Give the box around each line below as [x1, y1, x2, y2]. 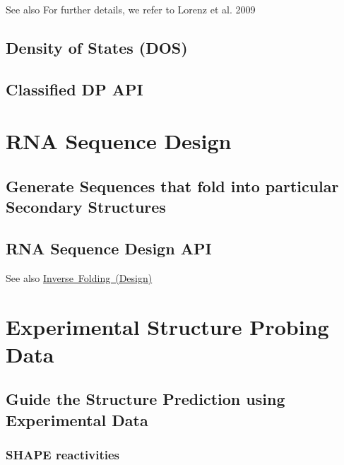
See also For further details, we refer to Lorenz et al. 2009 [6, 2, 256, 16]
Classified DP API [6, 78, 143, 100]
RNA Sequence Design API [6, 237, 212, 259]
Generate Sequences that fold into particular [6, 175, 339, 196]
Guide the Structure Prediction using [6, 388, 285, 410]
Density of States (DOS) [6, 36, 188, 58]
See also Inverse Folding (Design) [6, 270, 153, 285]
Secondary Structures [6, 196, 166, 218]
